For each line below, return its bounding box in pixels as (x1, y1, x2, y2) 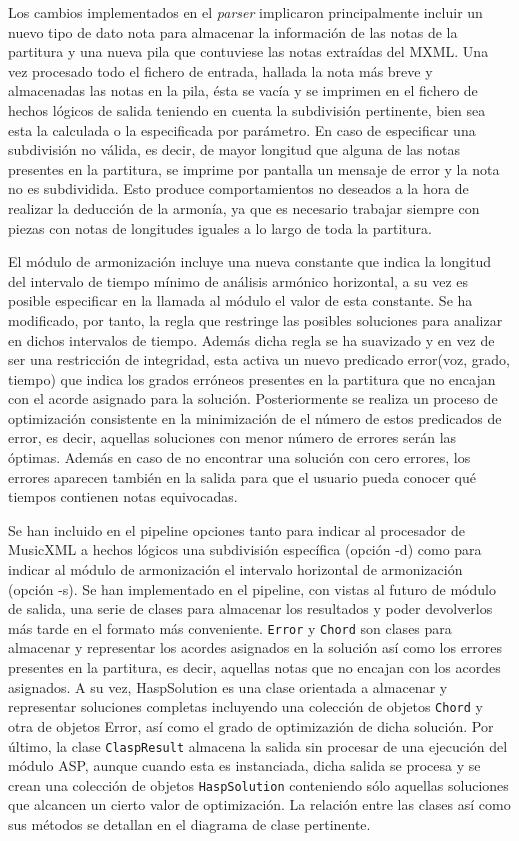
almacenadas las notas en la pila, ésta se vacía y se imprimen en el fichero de (8, 80, 478, 101)
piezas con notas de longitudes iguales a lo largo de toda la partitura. (8, 217, 432, 238)
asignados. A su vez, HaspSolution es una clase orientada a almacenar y (8, 676, 448, 697)
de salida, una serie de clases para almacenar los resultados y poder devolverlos (8, 598, 493, 619)
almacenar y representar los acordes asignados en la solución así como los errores (8, 637, 503, 658)
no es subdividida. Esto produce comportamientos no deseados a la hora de (8, 178, 469, 199)
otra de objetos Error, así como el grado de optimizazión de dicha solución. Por (8, 715, 494, 736)
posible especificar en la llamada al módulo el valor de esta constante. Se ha (8, 290, 473, 311)
